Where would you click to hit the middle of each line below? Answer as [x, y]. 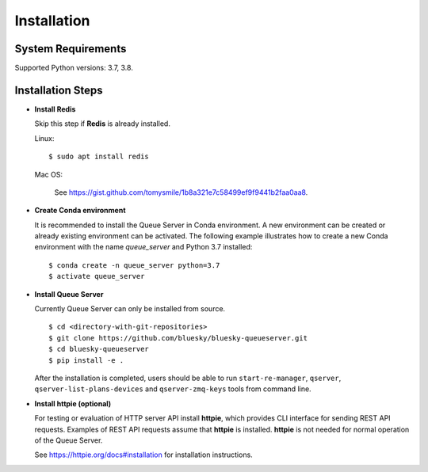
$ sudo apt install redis [99, 157]
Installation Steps [59, 90]
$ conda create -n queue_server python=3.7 [134, 265]
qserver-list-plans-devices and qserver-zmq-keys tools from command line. [173, 389]
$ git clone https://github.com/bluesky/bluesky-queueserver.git [178, 338]
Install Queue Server [69, 294]
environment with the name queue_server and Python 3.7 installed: [143, 247]
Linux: [44, 138]
